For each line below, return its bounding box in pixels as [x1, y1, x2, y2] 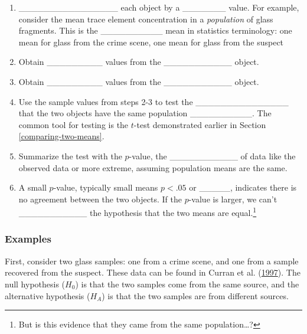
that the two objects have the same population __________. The [18, 107, 272, 119]
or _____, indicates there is [189, 181, 297, 194]
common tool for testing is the [18, 118, 129, 130]
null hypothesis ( [5, 277, 66, 290]
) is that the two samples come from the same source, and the [75, 277, 299, 290]
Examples [5, 231, 51, 246]
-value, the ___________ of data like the [129, 149, 296, 162]
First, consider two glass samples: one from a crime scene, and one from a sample [5, 254, 299, 267]
